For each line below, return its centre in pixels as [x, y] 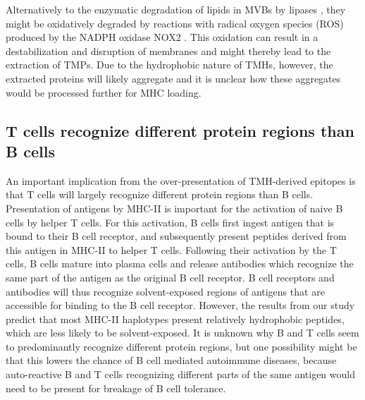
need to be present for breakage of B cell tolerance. [116, 388]
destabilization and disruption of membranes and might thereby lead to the [168, 50]
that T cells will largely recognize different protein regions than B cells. [160, 194]
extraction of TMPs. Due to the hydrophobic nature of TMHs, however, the [169, 65]
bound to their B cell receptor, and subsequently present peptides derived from [176, 236]
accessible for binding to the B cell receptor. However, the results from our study [180, 305]
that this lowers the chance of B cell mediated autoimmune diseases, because [171, 360]
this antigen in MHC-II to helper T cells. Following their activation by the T [171, 249]
